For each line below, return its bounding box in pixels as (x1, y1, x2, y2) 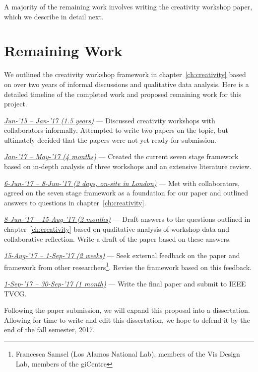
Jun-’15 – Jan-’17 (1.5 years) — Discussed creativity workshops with (4, 115, 215, 125)
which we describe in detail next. (4, 11, 104, 21)
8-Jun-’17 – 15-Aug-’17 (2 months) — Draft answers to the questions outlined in (4, 214, 251, 224)
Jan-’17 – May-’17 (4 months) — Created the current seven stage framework (4, 151, 239, 162)
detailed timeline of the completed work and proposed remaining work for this (4, 89, 242, 99)
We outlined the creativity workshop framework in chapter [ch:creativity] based (4, 69, 246, 80)
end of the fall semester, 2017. (4, 324, 95, 335)
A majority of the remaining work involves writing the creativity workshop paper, (4, 1, 253, 11)
